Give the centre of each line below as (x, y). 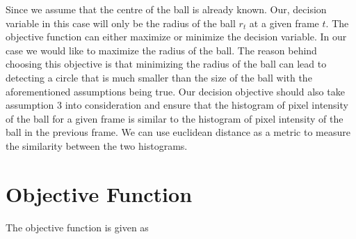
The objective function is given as (77, 227)
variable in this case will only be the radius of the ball (121, 23)
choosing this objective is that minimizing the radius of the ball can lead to (166, 64)
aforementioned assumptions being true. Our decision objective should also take (175, 91)
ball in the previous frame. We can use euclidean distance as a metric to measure (178, 132)
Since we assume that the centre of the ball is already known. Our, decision (166, 9)
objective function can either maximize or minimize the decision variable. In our (176, 37)
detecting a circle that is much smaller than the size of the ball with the (159, 77)
